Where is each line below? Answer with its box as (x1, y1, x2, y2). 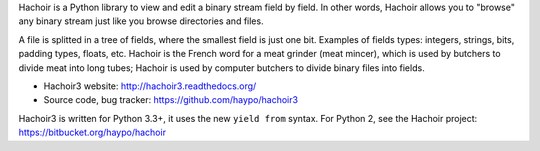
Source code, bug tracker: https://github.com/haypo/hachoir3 (43, 94, 299, 106)
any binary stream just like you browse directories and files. (18, 15, 264, 27)
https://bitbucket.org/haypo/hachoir (18, 126, 167, 139)
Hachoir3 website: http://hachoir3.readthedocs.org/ (43, 80, 257, 92)
